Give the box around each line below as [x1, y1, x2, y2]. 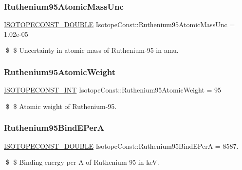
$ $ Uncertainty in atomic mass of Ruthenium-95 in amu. [5, 45, 179, 55]
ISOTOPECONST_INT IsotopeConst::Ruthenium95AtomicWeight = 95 [4, 85, 222, 95]
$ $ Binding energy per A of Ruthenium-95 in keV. [5, 157, 159, 167]
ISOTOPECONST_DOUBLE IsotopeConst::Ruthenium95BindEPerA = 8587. [4, 140, 239, 151]
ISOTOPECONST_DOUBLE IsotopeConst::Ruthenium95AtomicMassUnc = [4, 19, 235, 30]
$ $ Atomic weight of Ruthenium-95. [5, 101, 117, 111]
